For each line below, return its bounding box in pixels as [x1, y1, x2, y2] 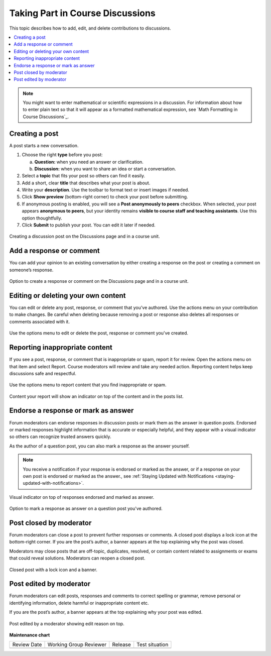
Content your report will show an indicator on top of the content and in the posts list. [9, 393, 184, 399]
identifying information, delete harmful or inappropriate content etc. [9, 600, 149, 606]
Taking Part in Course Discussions [9, 8, 156, 19]
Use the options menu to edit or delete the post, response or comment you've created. [9, 330, 188, 336]
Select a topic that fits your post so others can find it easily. [22, 173, 146, 179]
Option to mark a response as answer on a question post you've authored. [9, 505, 163, 512]
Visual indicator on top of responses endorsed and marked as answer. [9, 494, 155, 500]
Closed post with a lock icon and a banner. [9, 567, 97, 573]
